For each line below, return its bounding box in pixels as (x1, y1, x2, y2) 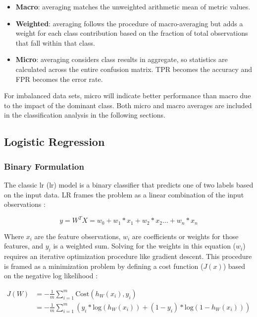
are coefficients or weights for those (132, 231, 239, 241)
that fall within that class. (15, 37, 95, 48)
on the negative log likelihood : (4, 270, 98, 281)
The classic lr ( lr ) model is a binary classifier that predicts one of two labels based (4, 179, 254, 190)
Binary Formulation (4, 160, 84, 172)
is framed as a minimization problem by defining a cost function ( (4, 260, 204, 271)
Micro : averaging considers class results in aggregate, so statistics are (15, 54, 228, 64)
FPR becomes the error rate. (15, 73, 103, 84)
